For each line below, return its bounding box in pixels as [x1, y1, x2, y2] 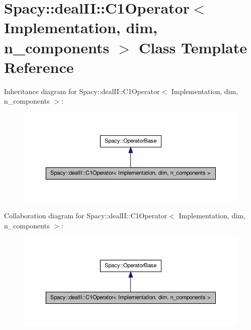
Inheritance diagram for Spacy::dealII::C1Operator [4, 86, 160, 96]
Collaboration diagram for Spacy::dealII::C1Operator [4, 210, 168, 221]
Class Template [139, 37, 247, 57]
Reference [4, 56, 74, 77]
